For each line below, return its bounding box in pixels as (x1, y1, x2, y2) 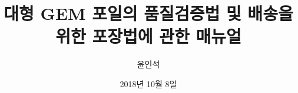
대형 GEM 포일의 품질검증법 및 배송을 (4, 1, 293, 25)
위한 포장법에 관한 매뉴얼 (55, 24, 241, 48)
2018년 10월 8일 (120, 77, 177, 89)
